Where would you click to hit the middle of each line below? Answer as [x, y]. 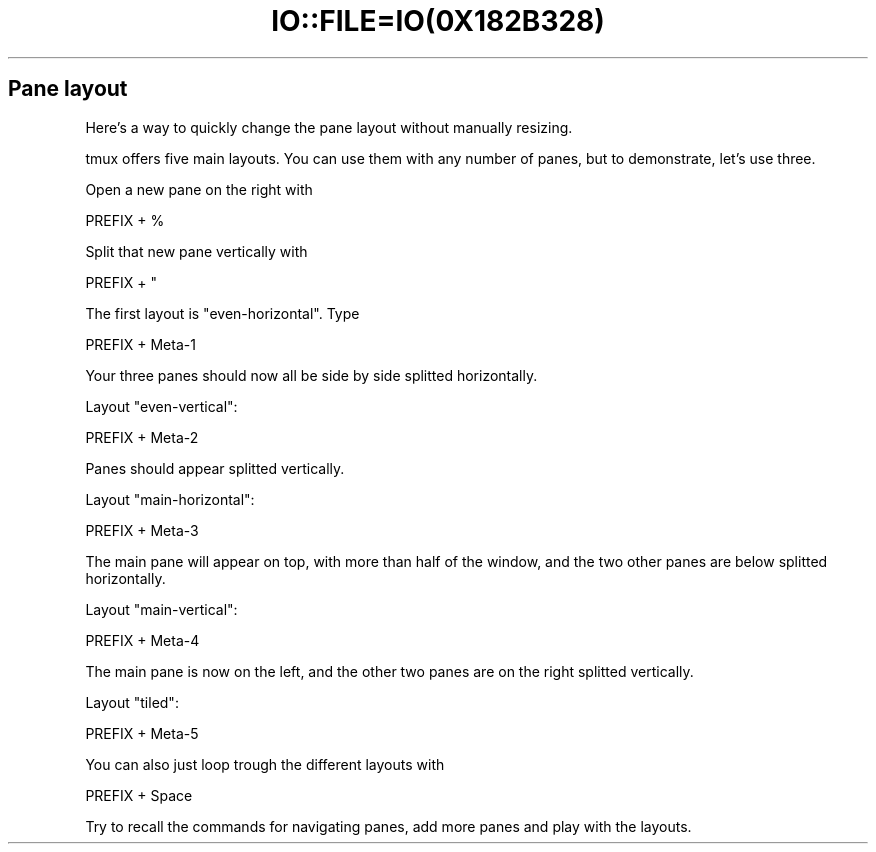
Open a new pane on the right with [199, 189]
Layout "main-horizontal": [170, 499]
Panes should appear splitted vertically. [215, 468]
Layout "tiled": [132, 702]
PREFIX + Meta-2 [142, 437]
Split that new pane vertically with [196, 251]
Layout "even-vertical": [161, 406]
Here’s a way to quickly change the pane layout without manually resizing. [329, 127]
